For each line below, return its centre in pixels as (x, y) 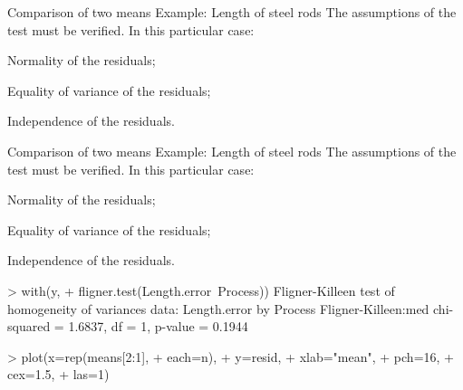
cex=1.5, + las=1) (58, 374)
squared (29, 326)
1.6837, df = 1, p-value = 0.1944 (158, 326)
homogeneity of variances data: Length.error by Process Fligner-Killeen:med (218, 308)
